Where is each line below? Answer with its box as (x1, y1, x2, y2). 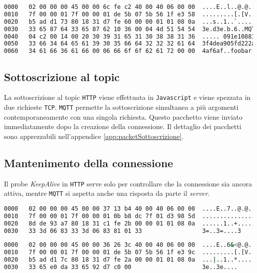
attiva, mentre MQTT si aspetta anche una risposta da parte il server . (4, 188, 210, 198)
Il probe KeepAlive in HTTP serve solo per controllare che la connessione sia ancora (4, 178, 252, 188)
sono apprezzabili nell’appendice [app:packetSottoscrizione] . (4, 131, 184, 141)
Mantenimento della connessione (4, 155, 173, 170)
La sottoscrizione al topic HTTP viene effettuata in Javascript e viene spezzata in (4, 92, 251, 102)
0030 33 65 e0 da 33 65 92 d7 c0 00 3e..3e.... (4, 264, 238, 271)
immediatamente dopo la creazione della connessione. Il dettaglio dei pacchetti (4, 121, 242, 132)
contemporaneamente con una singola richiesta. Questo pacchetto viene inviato (4, 111, 243, 122)
